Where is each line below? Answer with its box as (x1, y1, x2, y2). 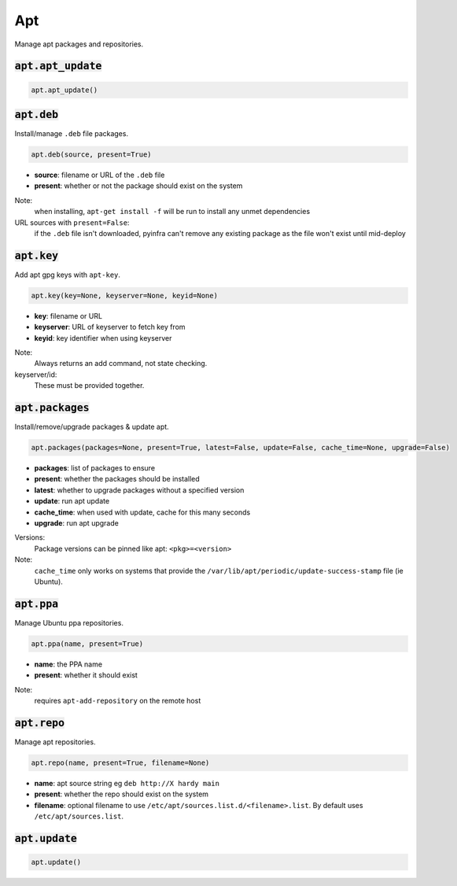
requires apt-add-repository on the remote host (34, 696, 201, 706)
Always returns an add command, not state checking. (34, 359, 208, 368)
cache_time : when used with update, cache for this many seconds (34, 508, 251, 517)
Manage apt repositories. (14, 736, 96, 747)
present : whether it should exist (34, 670, 138, 680)
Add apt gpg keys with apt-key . (14, 270, 121, 279)
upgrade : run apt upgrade (34, 519, 120, 528)
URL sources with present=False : (14, 217, 130, 227)
